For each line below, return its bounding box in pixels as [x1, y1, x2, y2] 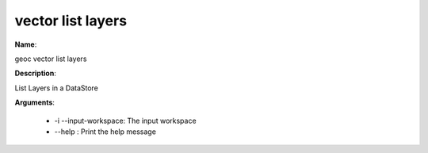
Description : [14, 68, 57, 78]
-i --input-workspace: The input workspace [54, 116, 197, 125]
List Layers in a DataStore [14, 83, 99, 93]
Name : [14, 40, 37, 49]
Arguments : [14, 98, 55, 107]
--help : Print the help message [54, 127, 156, 136]
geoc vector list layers [14, 54, 87, 63]
